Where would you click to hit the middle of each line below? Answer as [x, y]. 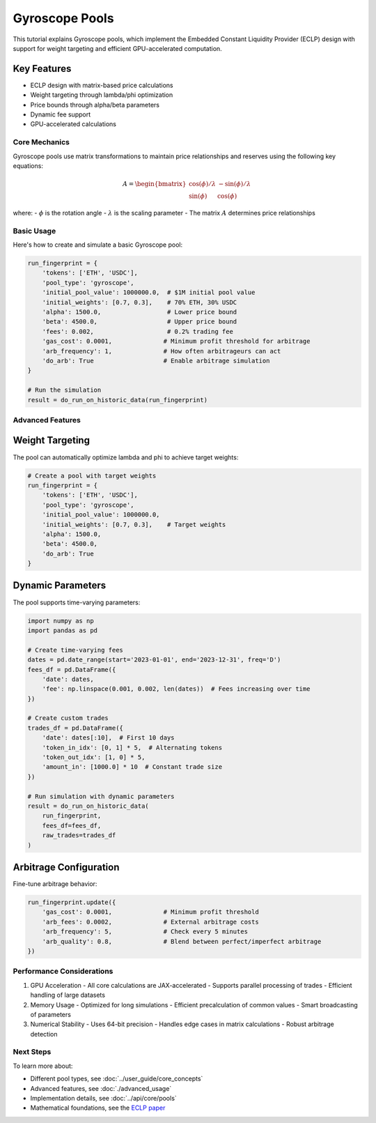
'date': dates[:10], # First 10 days [108, 738]
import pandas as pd [62, 630]
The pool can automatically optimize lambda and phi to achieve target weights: [126, 457]
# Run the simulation [64, 390]
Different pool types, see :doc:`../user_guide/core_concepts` [117, 1079]
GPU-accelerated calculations [73, 124]
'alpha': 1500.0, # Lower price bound [140, 312]
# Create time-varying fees [75, 650]
